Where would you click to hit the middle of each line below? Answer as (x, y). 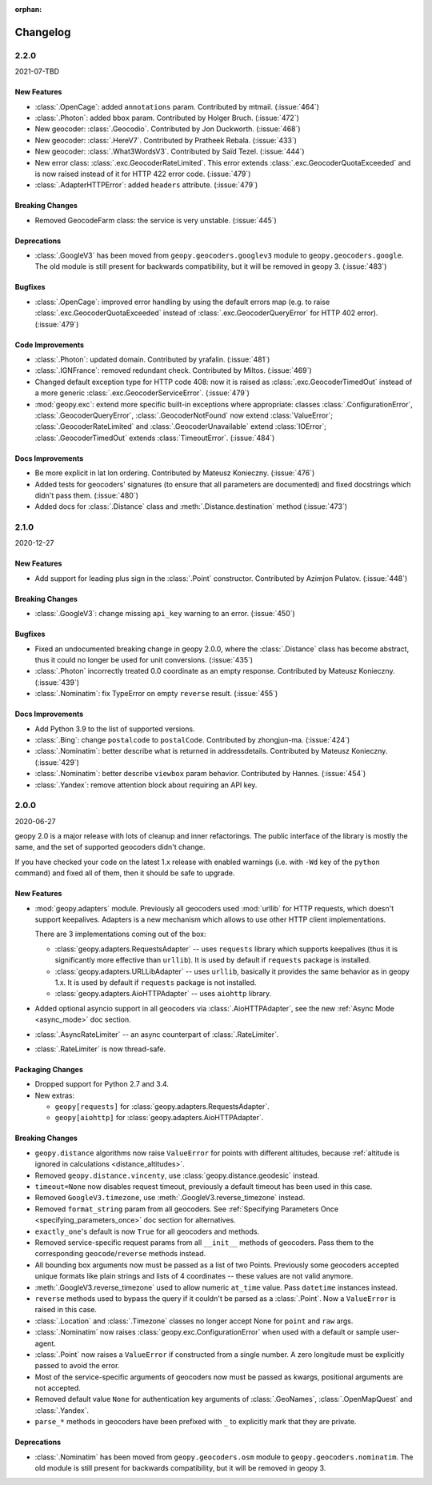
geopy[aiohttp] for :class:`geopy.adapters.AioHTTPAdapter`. (159, 1118)
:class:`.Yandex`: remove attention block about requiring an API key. (146, 785)
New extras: (55, 1095)
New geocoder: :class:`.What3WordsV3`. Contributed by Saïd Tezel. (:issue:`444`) (170, 151)
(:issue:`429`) (57, 762)
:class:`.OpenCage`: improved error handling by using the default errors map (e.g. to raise (182, 302)
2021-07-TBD (37, 71)
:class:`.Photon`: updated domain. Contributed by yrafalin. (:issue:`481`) (152, 359)
